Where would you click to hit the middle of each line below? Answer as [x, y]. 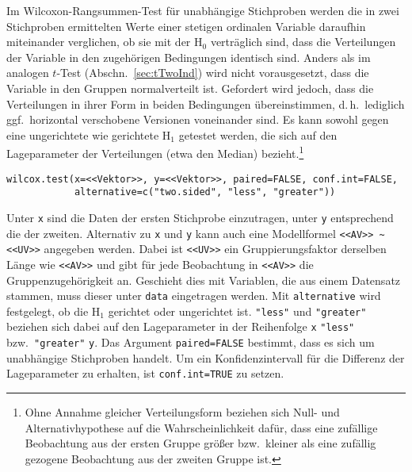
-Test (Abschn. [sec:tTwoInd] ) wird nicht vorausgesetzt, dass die [213, 73]
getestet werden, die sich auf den [258, 134]
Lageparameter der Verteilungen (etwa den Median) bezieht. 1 [155, 152]
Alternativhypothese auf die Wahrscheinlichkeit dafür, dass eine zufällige [201, 427]
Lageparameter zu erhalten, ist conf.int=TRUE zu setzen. [145, 373]
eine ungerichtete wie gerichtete [83, 134]
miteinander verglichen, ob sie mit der [99, 42]
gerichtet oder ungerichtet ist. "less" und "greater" [237, 311]
